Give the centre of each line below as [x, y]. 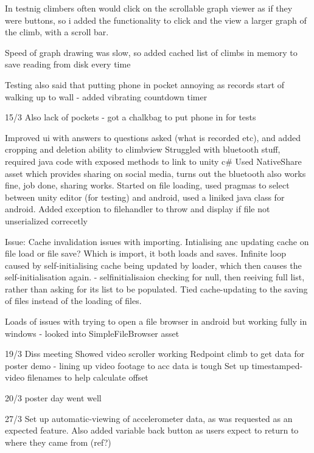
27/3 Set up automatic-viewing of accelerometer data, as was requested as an [149, 418]
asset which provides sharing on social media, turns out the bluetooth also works [155, 173]
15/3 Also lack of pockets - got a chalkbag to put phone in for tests [131, 117]
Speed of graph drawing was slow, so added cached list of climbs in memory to [151, 52]
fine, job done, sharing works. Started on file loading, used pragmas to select [147, 185]
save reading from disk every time [68, 64]
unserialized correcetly [46, 220]
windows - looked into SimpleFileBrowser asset [92, 333]
